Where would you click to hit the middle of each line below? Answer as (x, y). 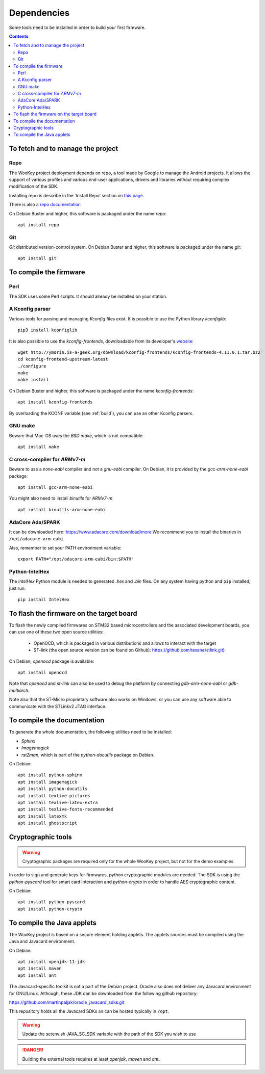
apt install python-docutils (53, 789)
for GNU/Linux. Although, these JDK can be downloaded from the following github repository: (103, 993)
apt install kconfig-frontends (55, 402)
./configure (32, 366)
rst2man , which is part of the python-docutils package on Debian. (88, 755)
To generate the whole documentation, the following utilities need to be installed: (91, 732)
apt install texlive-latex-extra (58, 802)
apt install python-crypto (50, 909)
